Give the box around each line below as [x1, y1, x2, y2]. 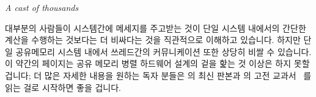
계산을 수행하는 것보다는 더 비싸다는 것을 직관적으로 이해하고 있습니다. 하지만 [5, 33, 301, 46]
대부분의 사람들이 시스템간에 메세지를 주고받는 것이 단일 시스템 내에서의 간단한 [5, 21, 306, 34]
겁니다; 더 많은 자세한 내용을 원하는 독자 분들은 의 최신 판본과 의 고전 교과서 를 [5, 69, 312, 81]
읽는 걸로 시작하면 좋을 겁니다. [5, 81, 121, 93]
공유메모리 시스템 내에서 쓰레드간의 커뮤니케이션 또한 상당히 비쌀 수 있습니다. [15, 45, 312, 58]
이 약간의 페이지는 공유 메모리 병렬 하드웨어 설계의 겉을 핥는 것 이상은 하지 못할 [5, 57, 310, 70]
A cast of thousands [5, 1, 79, 13]
